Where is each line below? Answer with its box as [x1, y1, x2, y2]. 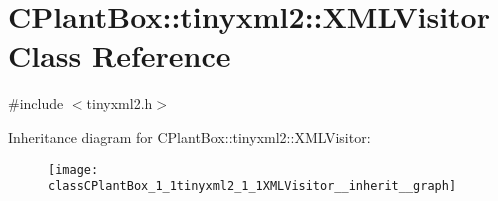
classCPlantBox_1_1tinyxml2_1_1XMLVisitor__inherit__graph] [48, 179, 457, 194]
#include [8, 93, 64, 114]
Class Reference [8, 35, 231, 76]
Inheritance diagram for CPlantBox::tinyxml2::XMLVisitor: [8, 126, 371, 147]
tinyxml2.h [86, 93, 153, 114]
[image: [48, 162, 99, 177]
